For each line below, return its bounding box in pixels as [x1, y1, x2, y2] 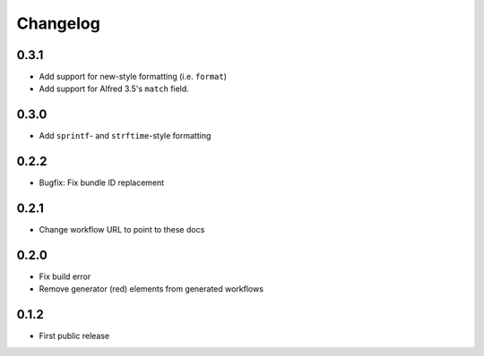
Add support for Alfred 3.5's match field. [39, 83, 190, 94]
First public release [39, 331, 110, 342]
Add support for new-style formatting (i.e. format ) [39, 72, 228, 82]
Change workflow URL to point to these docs [39, 225, 205, 235]
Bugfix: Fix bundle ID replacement [39, 177, 165, 188]
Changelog [16, 13, 100, 33]
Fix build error [39, 271, 91, 282]
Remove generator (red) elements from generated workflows [39, 284, 264, 294]
